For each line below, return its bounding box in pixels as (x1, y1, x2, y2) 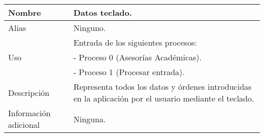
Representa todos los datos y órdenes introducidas (73, 81, 252, 92)
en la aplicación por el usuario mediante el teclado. (73, 92, 254, 104)
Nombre (8, 7, 41, 18)
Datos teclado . (73, 7, 132, 18)
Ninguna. (73, 113, 106, 125)
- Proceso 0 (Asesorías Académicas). (73, 51, 202, 63)
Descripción (8, 86, 50, 98)
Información (8, 107, 51, 119)
